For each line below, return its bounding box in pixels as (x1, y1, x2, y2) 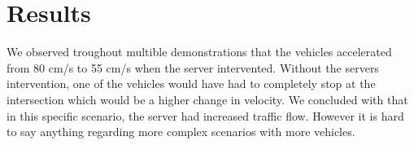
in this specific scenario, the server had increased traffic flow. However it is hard (7, 107, 404, 124)
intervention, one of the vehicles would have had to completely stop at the (7, 75, 376, 92)
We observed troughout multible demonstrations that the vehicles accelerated (7, 43, 392, 60)
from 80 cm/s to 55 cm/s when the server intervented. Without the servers (7, 59, 379, 76)
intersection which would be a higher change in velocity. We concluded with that (7, 90, 408, 108)
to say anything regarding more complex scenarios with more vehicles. (7, 123, 355, 140)
